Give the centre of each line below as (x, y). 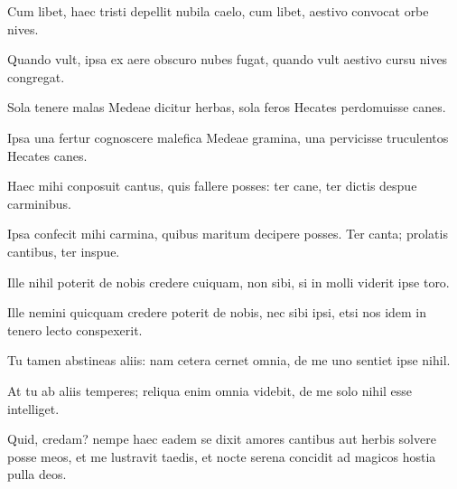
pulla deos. (37, 474)
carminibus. (39, 203)
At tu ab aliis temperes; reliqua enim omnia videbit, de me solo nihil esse (210, 390)
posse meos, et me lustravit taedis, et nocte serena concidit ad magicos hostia (222, 456)
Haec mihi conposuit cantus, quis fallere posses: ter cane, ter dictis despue (212, 186)
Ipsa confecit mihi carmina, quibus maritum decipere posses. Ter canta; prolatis (228, 234)
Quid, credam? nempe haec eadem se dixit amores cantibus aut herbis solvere (222, 439)
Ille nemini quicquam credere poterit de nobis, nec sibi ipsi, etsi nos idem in (217, 312)
